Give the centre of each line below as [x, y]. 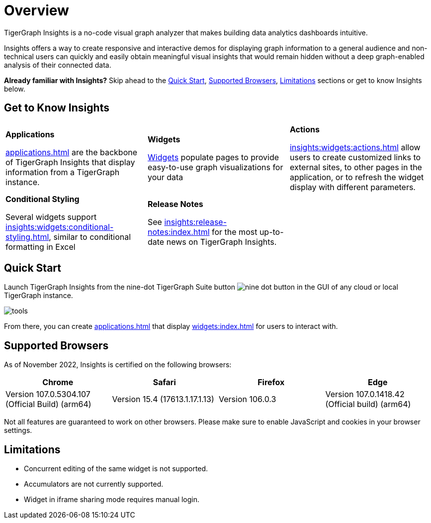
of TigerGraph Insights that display [70, 162]
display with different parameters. [352, 187]
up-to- [271, 232]
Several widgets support [51, 217]
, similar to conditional [90, 237]
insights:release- [196, 222]
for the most [235, 232]
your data [165, 177]
